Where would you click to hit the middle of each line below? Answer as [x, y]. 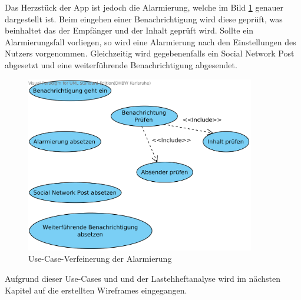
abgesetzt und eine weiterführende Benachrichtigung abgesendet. [121, 64]
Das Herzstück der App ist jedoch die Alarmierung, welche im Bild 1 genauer [144, 7]
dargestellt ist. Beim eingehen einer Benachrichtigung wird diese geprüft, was [144, 19]
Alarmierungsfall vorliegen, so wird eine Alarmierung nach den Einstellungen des [150, 41]
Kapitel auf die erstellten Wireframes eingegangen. [96, 290]
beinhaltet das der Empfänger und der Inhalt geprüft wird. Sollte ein [129, 30]
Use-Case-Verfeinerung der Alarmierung [100, 259]
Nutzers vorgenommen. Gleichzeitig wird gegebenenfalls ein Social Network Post [150, 53]
